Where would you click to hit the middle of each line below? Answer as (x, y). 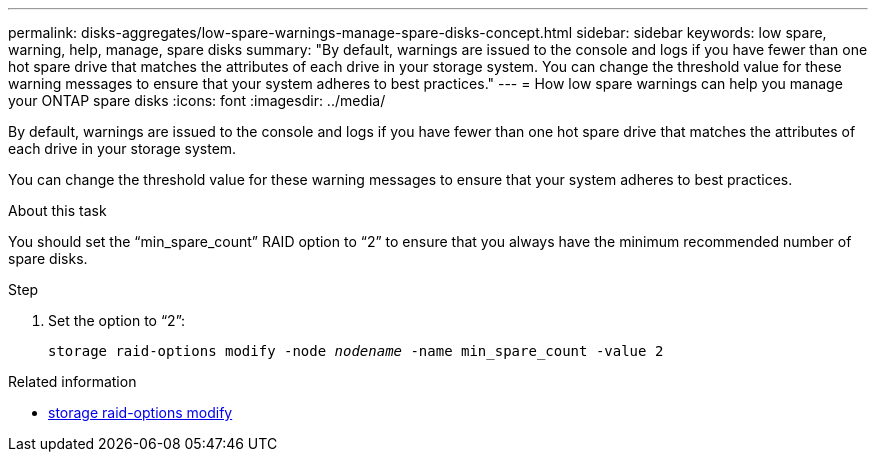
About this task (57, 210)
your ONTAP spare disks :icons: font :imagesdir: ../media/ (197, 100)
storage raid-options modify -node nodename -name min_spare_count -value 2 (356, 351)
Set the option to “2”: (117, 320)
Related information (72, 381)
